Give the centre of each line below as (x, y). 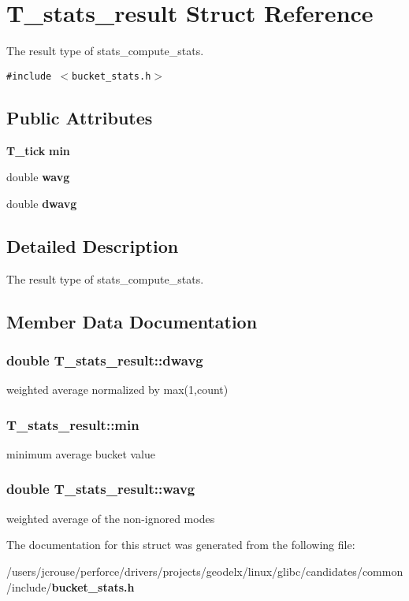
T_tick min (38, 150)
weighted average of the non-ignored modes (111, 518)
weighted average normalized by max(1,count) (117, 390)
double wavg (38, 177)
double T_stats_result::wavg (101, 489)
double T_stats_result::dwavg (105, 360)
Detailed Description (93, 245)
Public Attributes (80, 117)
